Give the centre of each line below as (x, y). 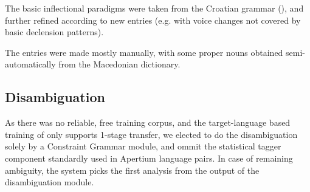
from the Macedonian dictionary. (119, 64)
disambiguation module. (50, 182)
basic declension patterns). (54, 32)
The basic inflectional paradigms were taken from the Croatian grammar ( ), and (154, 8)
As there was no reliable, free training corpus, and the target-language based (148, 122)
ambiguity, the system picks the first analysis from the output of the (132, 170)
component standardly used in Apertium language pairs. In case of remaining (149, 158)
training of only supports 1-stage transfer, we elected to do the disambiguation (151, 134)
